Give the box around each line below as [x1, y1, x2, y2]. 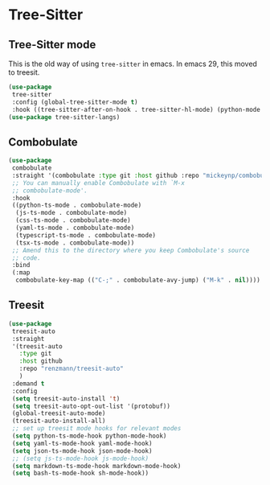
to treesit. [8, 68, 40, 77]
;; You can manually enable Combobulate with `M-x [11, 179, 185, 187]
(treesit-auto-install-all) [11, 417, 106, 425]
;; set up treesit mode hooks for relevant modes [11, 425, 182, 433]
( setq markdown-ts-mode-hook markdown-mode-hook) [11, 462, 182, 470]
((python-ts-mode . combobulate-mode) [11, 201, 142, 210]
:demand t [11, 380, 45, 388]
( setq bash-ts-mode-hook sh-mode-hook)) [11, 469, 149, 478]
